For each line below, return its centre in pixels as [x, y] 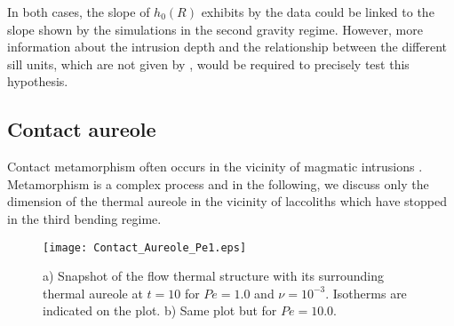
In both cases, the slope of [79, 12]
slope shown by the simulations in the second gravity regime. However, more [215, 29]
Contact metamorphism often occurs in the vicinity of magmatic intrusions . [215, 167]
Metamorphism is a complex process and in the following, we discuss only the [218, 183]
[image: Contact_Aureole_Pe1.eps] [145, 247]
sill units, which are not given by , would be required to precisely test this [208, 64]
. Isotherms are [366, 293]
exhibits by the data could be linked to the [318, 12]
